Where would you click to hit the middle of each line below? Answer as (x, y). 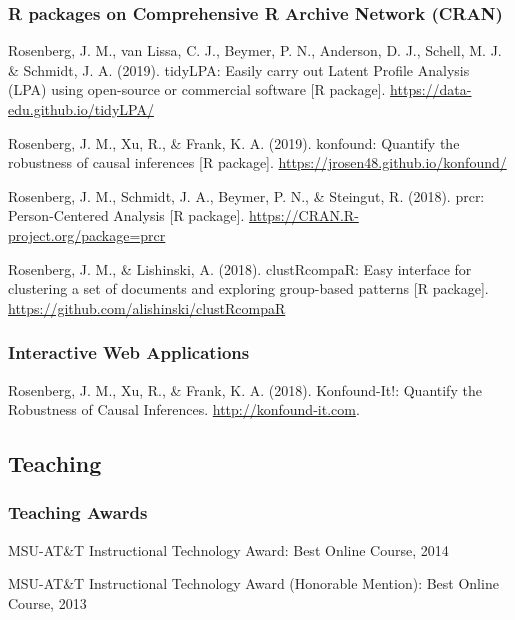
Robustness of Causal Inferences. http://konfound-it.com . (184, 409)
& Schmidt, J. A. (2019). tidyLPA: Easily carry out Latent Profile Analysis (239, 69)
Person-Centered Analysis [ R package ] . (126, 215)
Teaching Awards (78, 512)
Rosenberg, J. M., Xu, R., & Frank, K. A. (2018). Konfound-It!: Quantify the (245, 389)
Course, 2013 (47, 602)
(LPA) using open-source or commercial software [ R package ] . (197, 89)
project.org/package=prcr (87, 234)
